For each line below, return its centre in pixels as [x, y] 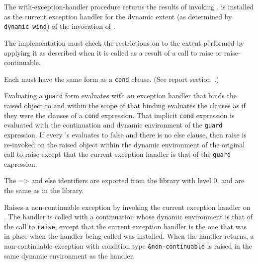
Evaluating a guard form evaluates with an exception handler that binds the [120, 96]
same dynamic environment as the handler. [70, 255]
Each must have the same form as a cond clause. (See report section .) [112, 79]
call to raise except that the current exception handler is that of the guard [118, 154]
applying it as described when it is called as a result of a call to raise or [113, 52]
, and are [231, 180]
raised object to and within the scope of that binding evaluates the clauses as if [125, 105]
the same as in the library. [44, 190]
